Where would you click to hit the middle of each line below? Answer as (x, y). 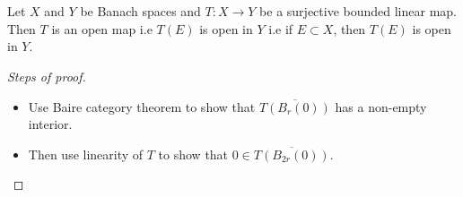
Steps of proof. (47, 76)
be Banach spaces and (140, 11)
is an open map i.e (102, 28)
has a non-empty (381, 106)
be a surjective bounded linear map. (358, 11)
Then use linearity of (86, 154)
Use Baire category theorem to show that (142, 106)
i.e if (281, 28)
